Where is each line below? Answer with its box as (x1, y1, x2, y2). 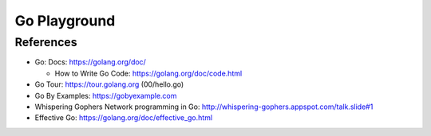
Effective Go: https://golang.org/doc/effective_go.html (34, 113, 213, 122)
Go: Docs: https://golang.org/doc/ (34, 57, 147, 67)
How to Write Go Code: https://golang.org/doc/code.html (54, 68, 243, 78)
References (14, 35, 77, 49)
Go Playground (14, 12, 116, 29)
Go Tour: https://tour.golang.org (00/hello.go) (34, 80, 184, 89)
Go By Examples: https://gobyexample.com (34, 91, 177, 100)
